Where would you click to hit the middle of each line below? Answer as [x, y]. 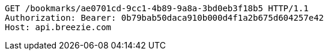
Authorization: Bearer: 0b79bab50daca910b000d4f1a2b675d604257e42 [165, 18]
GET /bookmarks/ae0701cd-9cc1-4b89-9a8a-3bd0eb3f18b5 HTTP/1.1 [157, 8]
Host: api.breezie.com [58, 27]
